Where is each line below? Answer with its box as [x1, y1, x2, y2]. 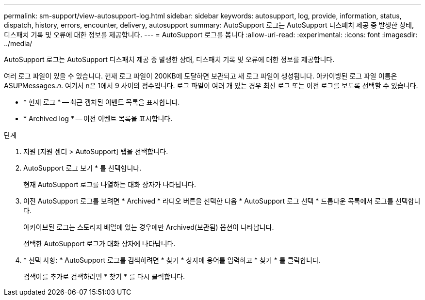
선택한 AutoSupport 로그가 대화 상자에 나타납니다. [23, 239, 176, 248]
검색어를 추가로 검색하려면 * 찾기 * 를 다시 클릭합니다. [23, 272, 185, 281]
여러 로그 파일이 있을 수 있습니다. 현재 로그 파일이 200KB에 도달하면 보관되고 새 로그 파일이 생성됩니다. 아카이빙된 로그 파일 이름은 [4, 72, 397, 80]
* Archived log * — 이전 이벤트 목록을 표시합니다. [23, 114, 173, 123]
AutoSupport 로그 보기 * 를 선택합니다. [23, 164, 142, 172]
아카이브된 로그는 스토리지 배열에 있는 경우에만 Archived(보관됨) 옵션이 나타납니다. [23, 223, 274, 231]
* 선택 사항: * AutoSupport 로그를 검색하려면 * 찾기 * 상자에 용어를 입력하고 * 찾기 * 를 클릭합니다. [23, 256, 321, 264]
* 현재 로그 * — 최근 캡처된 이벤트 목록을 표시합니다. [23, 98, 180, 106]
